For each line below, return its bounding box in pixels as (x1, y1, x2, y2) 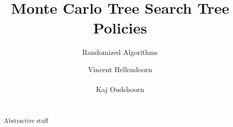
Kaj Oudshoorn (96, 84, 144, 94)
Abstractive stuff (4, 116, 48, 125)
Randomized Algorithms (82, 47, 158, 57)
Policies (93, 17, 147, 38)
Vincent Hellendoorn (88, 63, 153, 74)
